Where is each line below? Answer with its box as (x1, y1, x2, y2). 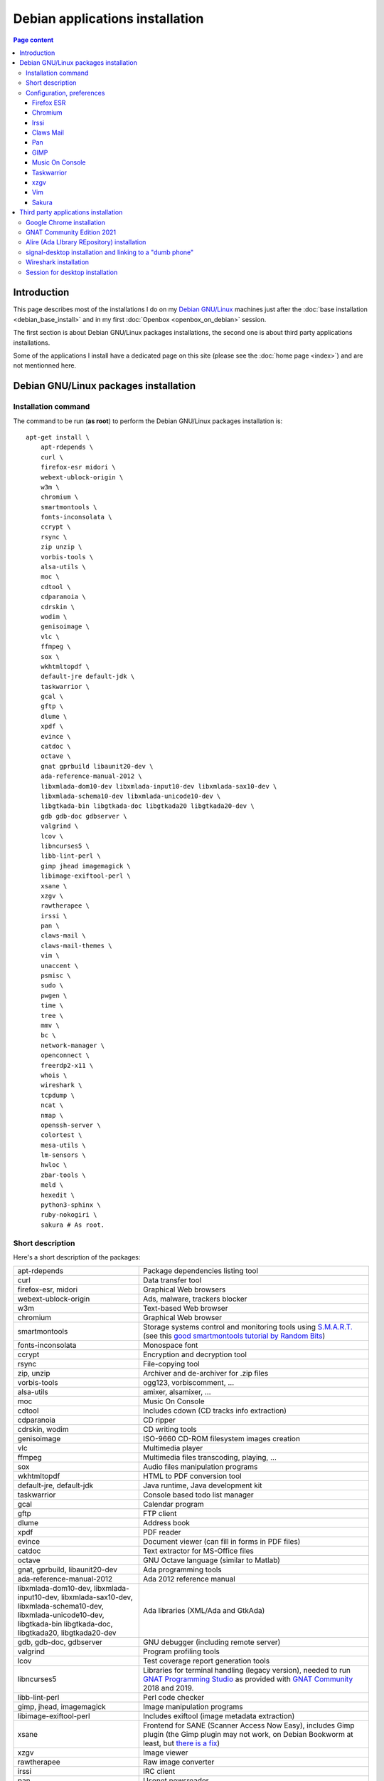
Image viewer (143, 1748, 188, 1757)
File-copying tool (143, 1359, 200, 1369)
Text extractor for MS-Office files (143, 1546, 254, 1556)
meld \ (40, 1181, 64, 1189)
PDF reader (143, 1527, 181, 1537)
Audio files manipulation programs (143, 1462, 258, 1472)
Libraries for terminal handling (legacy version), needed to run (143, 1666, 351, 1676)
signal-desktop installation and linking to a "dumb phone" (26, 248, 194, 256)
